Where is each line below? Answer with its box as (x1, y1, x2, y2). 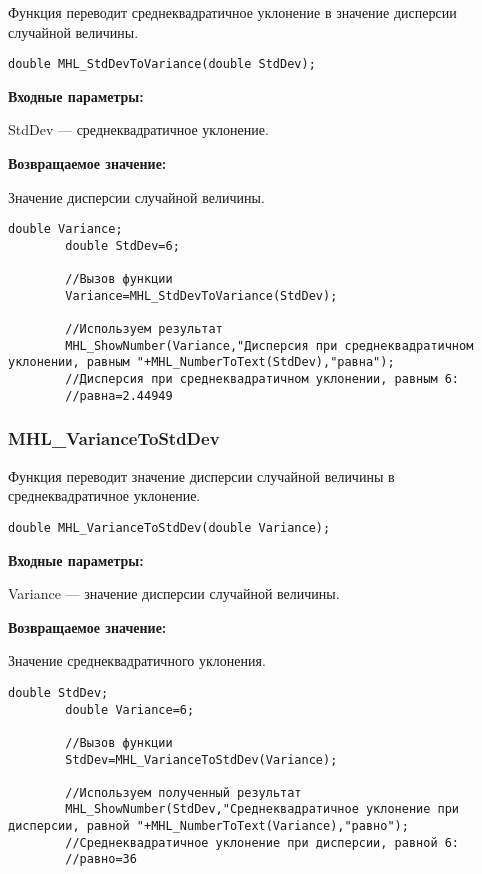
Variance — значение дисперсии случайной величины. (8, 583, 340, 604)
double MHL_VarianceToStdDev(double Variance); (8, 520, 331, 535)
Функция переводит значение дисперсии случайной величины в (8, 465, 395, 486)
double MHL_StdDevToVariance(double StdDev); (8, 57, 316, 72)
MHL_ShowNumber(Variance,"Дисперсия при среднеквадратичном (65, 338, 474, 353)
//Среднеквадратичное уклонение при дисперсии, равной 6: (65, 835, 460, 850)
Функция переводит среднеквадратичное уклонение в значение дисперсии (8, 2, 457, 22)
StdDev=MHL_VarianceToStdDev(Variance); (65, 752, 338, 767)
